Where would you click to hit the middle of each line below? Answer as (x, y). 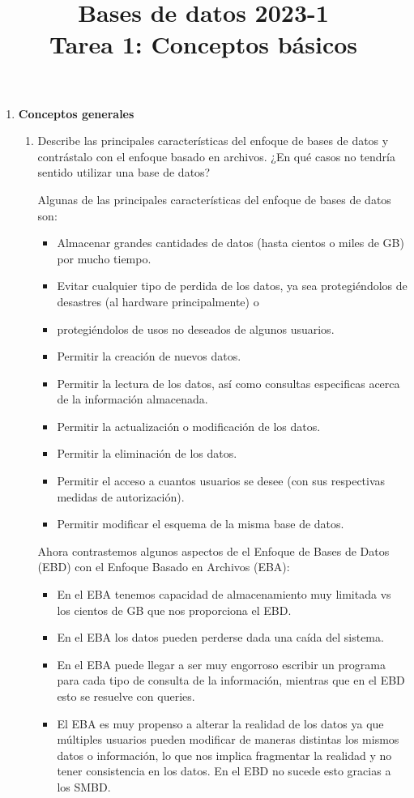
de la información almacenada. (132, 399)
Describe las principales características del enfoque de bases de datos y (213, 141)
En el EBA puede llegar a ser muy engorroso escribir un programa (221, 664)
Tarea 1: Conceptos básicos (203, 44)
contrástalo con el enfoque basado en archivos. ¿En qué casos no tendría (216, 156)
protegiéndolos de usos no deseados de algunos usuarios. (196, 329)
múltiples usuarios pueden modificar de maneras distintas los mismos (228, 739)
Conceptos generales (76, 113)
